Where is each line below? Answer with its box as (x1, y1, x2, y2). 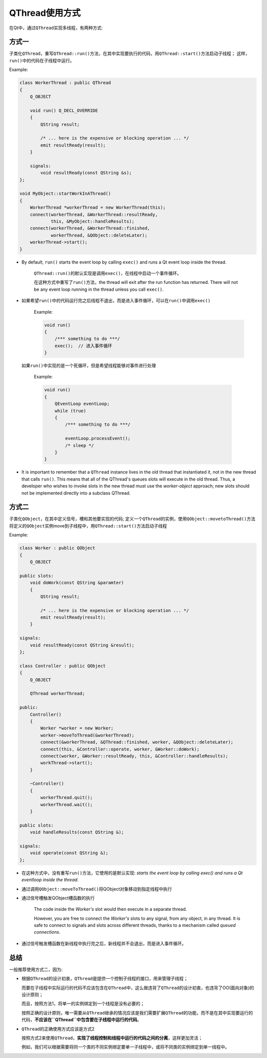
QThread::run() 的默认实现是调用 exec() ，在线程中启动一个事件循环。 (34, 270, 181, 276)
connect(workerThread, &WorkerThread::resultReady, (30, 212, 158, 217)
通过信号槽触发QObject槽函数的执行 (21, 895, 95, 901)
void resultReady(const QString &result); (30, 642, 134, 648)
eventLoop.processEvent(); (65, 436, 131, 441)
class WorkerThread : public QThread (19, 80, 111, 86)
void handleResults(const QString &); (30, 830, 124, 835)
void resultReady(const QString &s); (40, 170, 132, 176)
